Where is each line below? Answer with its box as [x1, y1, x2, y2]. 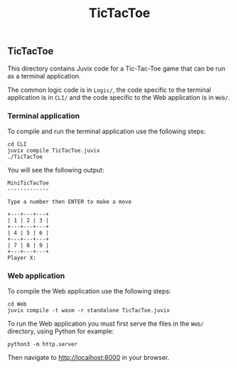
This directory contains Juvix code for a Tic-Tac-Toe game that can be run [7, 64, 226, 73]
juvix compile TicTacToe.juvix [7, 147, 100, 154]
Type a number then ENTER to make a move [7, 198, 132, 205]
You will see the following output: [7, 165, 104, 174]
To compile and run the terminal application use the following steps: [7, 127, 206, 135]
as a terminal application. [7, 71, 81, 80]
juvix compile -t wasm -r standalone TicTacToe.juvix [7, 307, 171, 314]
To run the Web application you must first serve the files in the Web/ [7, 319, 204, 328]
